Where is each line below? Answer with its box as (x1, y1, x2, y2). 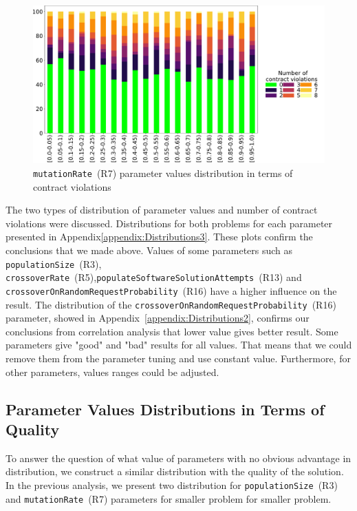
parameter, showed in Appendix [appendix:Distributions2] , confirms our (6, 311, 310, 325)
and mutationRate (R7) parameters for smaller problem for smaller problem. (6, 491, 332, 505)
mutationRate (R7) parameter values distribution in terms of (33, 165, 293, 180)
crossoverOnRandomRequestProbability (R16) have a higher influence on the (6, 283, 337, 298)
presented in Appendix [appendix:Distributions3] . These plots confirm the (6, 229, 313, 244)
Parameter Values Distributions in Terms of (6, 398, 325, 419)
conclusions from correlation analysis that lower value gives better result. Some (6, 324, 338, 338)
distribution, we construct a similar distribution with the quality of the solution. (6, 464, 344, 479)
